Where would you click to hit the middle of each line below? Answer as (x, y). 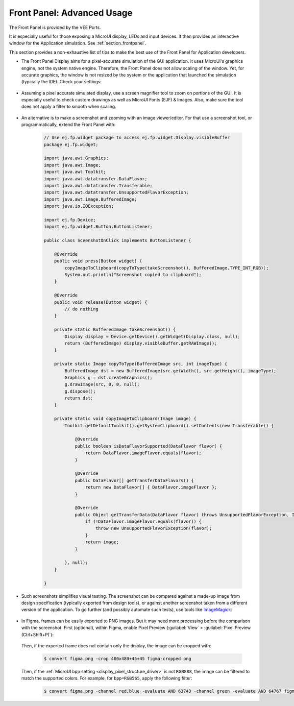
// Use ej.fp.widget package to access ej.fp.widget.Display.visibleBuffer (137, 138)
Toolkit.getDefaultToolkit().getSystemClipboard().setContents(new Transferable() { (169, 426)
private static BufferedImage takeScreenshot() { (115, 330)
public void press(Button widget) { (98, 261)
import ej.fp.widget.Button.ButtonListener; (98, 227)
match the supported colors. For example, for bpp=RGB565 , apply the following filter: (107, 678)
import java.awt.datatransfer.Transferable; (98, 185)
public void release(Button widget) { (101, 302)
